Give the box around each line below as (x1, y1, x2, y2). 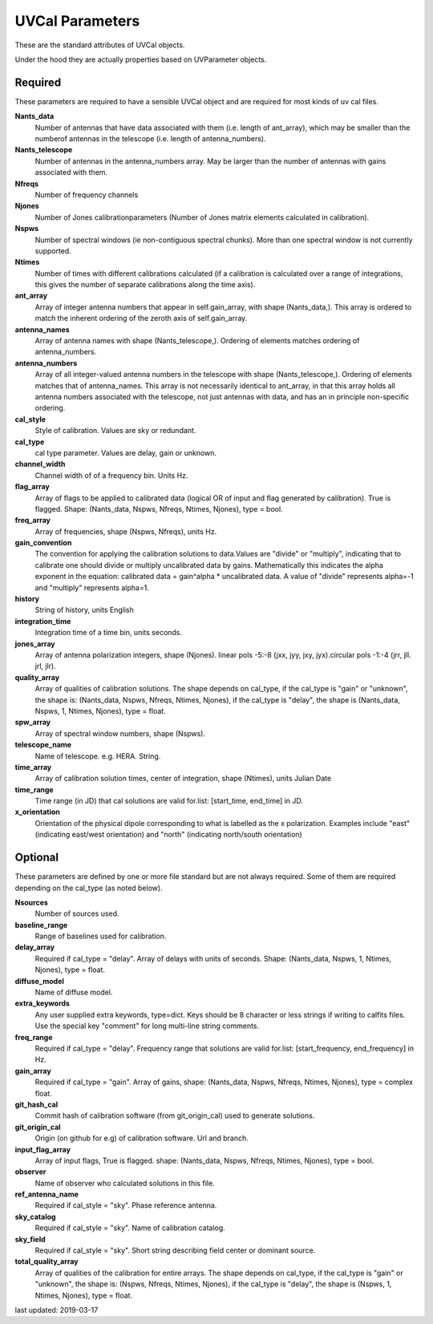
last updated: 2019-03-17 (14, 1305, 99, 1314)
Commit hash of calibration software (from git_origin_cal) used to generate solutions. (34, 1111, 315, 1120)
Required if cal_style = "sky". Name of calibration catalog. (34, 1223, 226, 1233)
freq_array (14, 516, 51, 525)
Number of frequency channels (34, 189, 139, 200)
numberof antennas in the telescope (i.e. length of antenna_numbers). (34, 134, 266, 144)
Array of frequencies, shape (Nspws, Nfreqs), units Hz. (34, 526, 217, 536)
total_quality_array (14, 1257, 79, 1266)
